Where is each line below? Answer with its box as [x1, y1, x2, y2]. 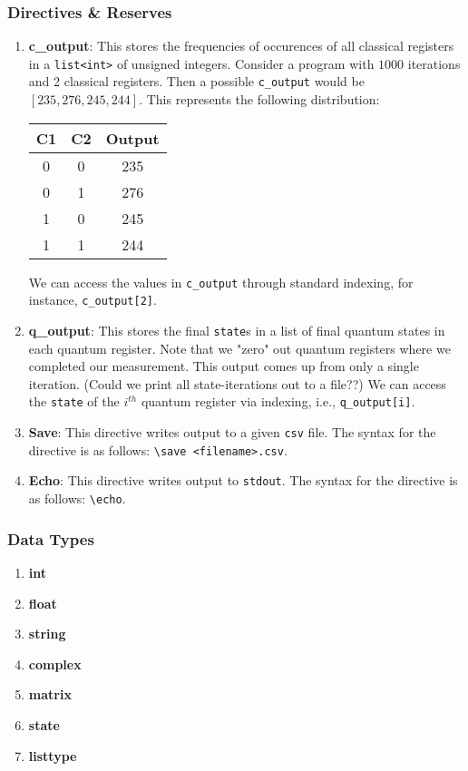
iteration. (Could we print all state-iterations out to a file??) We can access [28, 374, 446, 393]
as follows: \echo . [28, 489, 126, 508]
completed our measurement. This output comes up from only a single [28, 356, 419, 376]
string [28, 624, 66, 643]
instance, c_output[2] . [28, 290, 157, 309]
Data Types [7, 527, 94, 550]
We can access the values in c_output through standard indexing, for [28, 272, 414, 291]
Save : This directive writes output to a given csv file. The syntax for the [28, 423, 436, 442]
